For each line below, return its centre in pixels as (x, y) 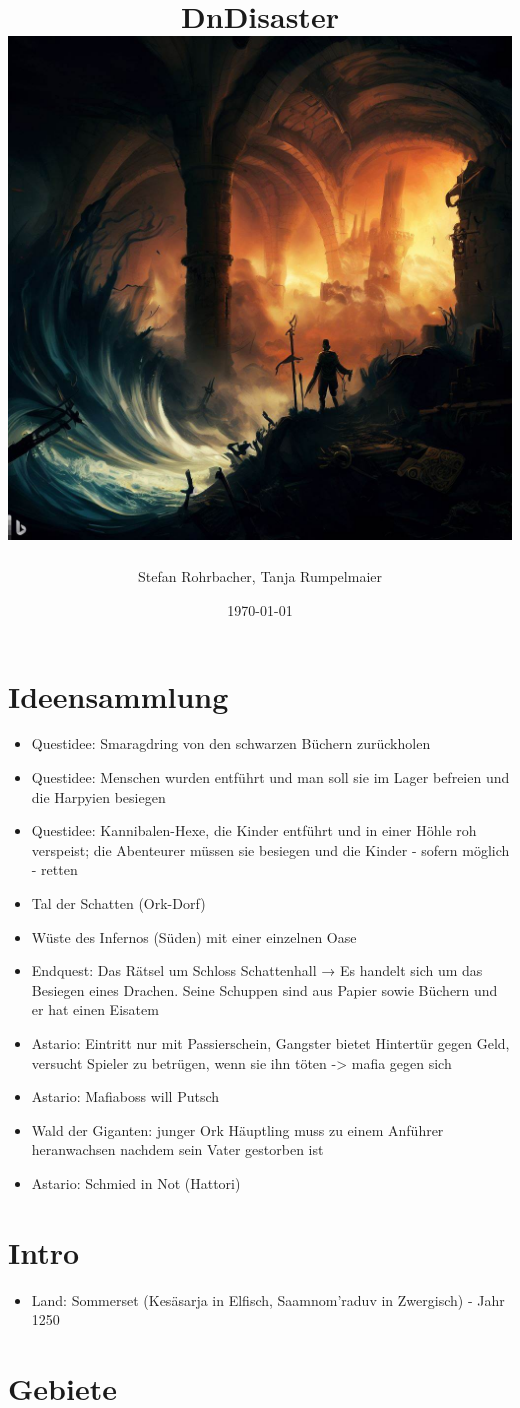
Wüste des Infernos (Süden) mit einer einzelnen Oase (194, 936)
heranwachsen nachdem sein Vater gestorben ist (177, 1149)
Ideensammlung (118, 695)
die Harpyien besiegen (98, 796)
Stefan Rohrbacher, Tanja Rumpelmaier (260, 576)
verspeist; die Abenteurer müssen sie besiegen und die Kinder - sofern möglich (270, 849)
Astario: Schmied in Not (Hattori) (136, 1182)
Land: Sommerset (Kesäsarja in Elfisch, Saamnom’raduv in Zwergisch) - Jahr (268, 1299)
